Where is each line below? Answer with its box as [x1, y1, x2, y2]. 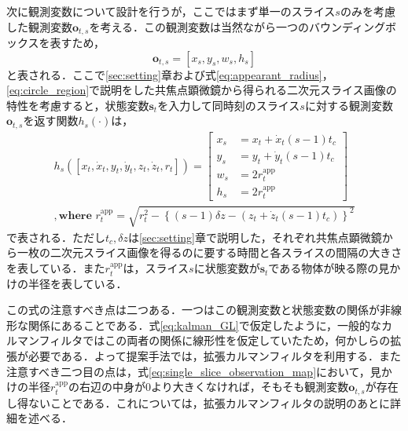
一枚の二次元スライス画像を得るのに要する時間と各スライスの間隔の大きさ [17, 244, 402, 261]
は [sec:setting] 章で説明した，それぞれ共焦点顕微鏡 [128, 228, 382, 245]
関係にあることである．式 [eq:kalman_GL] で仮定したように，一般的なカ [28, 316, 393, 333]
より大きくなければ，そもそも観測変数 [150, 378, 349, 395]
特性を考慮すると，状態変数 [6, 97, 149, 113]
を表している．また [6, 260, 105, 276]
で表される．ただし [6, 228, 105, 245]
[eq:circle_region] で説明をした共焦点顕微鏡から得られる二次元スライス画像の [6, 82, 397, 98]
